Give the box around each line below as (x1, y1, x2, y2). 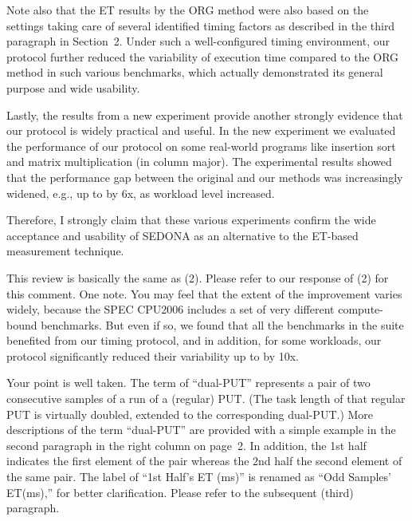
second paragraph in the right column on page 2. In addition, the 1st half (6, 436, 367, 453)
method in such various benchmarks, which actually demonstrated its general (6, 64, 383, 81)
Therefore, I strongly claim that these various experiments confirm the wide (6, 211, 376, 228)
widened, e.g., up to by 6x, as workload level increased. (6, 184, 275, 201)
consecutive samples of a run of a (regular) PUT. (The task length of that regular (6, 390, 406, 407)
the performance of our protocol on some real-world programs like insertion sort (6, 137, 396, 154)
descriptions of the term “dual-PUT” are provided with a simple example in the (6, 421, 396, 438)
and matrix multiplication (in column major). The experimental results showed (6, 153, 392, 170)
